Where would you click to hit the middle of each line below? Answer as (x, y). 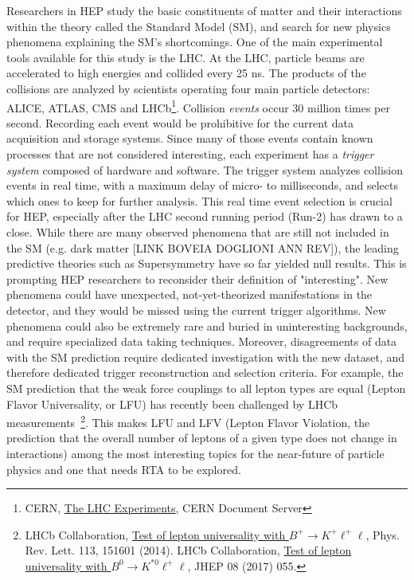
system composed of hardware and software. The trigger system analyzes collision (205, 169)
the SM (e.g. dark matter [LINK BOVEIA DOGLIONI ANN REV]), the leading (203, 247)
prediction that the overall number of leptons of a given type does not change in (202, 438)
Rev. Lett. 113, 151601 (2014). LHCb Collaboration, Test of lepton (188, 550)
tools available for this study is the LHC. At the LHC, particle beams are (186, 57)
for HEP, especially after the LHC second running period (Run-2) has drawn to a (205, 216)
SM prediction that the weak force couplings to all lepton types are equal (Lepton (206, 388)
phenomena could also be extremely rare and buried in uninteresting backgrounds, (207, 325)
